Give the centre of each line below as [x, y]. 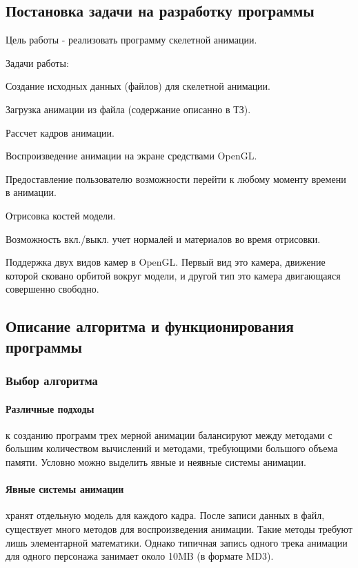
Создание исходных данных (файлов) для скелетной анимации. [138, 86]
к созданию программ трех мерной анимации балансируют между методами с [169, 434]
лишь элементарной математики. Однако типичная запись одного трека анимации [177, 542]
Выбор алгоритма [52, 381]
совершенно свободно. [52, 289]
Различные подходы [50, 408]
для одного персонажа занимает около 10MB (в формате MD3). [140, 556]
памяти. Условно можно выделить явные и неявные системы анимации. [156, 461]
